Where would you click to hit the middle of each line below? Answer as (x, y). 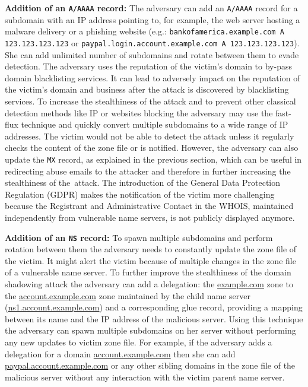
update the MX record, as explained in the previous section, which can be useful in (153, 159)
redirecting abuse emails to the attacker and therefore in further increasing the (148, 171)
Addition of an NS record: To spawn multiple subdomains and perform (139, 237)
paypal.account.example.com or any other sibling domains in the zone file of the (150, 365)
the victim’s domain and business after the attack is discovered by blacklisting (147, 89)
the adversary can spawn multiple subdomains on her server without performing (150, 330)
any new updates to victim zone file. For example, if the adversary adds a (139, 342)
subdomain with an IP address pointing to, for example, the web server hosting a (153, 19)
